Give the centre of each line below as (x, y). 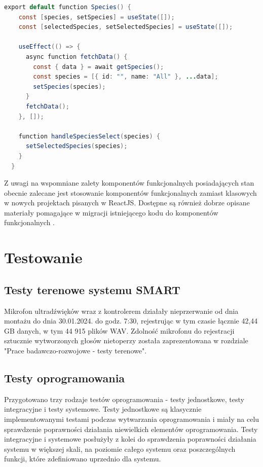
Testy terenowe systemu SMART (92, 289)
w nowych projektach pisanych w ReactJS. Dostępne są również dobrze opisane (127, 203)
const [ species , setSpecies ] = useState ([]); (97, 17)
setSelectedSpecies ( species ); (77, 146)
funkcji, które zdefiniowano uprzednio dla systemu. (83, 459)
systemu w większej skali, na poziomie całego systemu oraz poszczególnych (120, 448)
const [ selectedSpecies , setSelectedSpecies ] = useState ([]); (126, 27)
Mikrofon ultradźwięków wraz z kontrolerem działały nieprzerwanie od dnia (121, 311)
